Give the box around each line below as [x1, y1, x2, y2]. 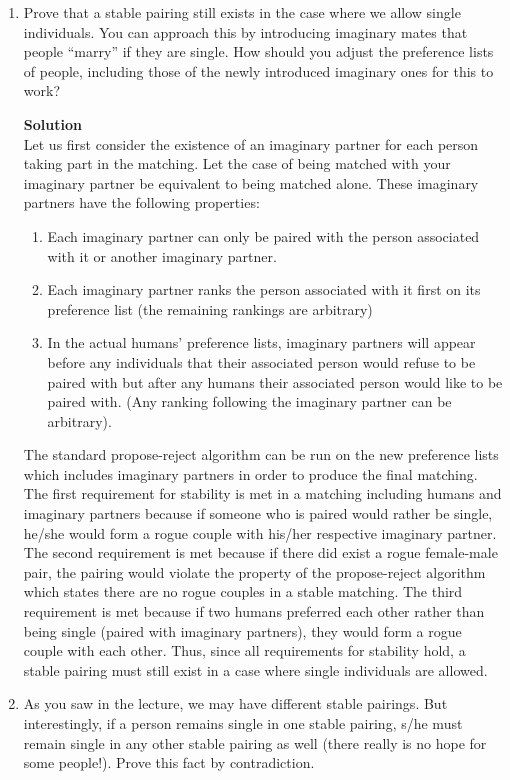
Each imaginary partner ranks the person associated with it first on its [47, 279, 481, 300]
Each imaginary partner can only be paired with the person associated [47, 225, 480, 246]
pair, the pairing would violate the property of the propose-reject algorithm [23, 561, 486, 582]
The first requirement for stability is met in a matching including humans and [23, 483, 502, 504]
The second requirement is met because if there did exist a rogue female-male [23, 542, 498, 563]
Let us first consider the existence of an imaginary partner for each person [23, 133, 479, 154]
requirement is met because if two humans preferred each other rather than [23, 601, 485, 622]
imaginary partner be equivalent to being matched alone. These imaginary [23, 172, 479, 193]
